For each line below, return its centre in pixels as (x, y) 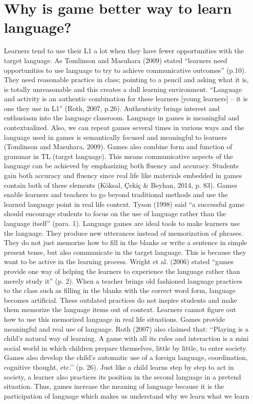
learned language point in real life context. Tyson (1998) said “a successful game (124, 204)
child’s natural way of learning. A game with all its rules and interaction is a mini (126, 338)
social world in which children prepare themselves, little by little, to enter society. (126, 348)
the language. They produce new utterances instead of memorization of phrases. (124, 233)
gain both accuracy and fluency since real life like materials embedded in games (123, 175)
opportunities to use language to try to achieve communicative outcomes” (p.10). (125, 70)
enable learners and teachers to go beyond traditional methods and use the (116, 194)
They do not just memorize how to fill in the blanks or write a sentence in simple (126, 242)
